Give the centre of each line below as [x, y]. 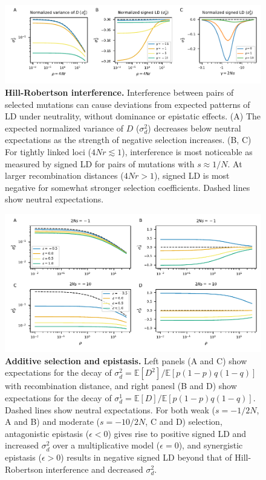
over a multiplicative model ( [106, 445]
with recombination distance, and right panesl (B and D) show [121, 386]
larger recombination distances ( [64, 175]
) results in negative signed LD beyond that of [146, 457]
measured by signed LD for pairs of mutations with [100, 163]
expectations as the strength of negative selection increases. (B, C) [128, 140]
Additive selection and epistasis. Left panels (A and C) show [126, 360]
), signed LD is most [192, 175]
